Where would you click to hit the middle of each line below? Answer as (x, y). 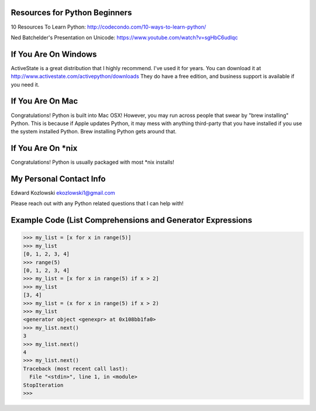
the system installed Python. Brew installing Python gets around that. (94, 132)
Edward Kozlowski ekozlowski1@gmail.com (63, 193)
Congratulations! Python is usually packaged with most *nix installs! (92, 162)
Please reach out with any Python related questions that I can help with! (97, 203)
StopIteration (43, 385)
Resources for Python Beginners (71, 13)
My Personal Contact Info (58, 179)
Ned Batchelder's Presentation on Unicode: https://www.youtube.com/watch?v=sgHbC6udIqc (124, 37)
